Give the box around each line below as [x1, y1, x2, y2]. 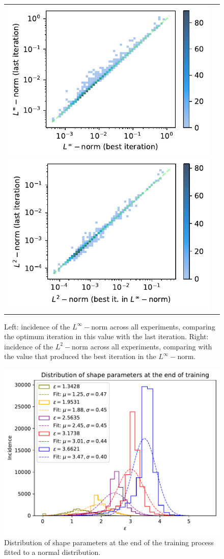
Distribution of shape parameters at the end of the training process [4, 537, 214, 547]
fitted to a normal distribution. [4, 547, 101, 557]
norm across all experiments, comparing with [72, 341, 212, 351]
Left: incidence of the [4, 321, 70, 332]
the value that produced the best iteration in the [4, 351, 156, 362]
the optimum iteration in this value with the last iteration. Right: [4, 331, 209, 342]
